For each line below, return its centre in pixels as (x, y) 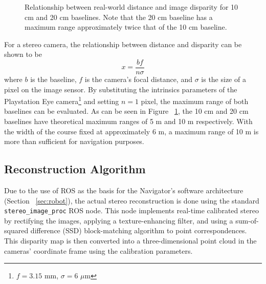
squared (16, 230)
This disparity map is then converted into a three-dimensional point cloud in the (130, 241)
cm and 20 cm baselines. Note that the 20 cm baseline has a (119, 17)
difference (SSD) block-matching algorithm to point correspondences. (139, 230)
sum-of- (247, 220)
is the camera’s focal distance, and (138, 79)
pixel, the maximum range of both (195, 101)
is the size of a (224, 79)
